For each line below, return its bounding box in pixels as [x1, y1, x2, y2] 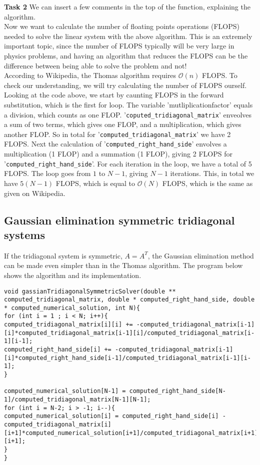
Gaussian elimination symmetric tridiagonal [4, 212, 235, 227]
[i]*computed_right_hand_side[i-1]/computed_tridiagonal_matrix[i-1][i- [4, 354, 251, 361]
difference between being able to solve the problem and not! [4, 60, 187, 70]
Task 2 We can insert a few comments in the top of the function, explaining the [4, 1, 250, 11]
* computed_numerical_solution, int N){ [4, 304, 140, 311]
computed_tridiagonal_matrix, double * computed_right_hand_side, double [4, 296, 255, 303]
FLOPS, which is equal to [55, 177, 135, 188]
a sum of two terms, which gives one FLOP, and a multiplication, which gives [4, 119, 241, 129]
